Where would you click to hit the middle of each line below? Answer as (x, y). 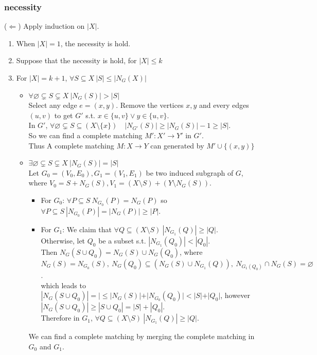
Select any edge (53, 105)
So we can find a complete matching (85, 135)
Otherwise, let (63, 240)
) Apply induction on (51, 26)
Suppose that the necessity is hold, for (76, 60)
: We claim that (87, 229)
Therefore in (60, 318)
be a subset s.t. (122, 240)
